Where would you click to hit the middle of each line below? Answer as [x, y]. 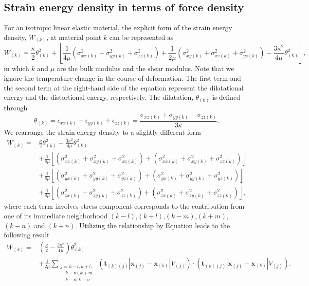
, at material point [74, 37]
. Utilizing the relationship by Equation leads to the [153, 225]
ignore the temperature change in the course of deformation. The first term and [123, 78]
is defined [226, 97]
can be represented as [141, 37]
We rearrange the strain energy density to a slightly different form [102, 132]
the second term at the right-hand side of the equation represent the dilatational [124, 87]
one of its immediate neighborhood [56, 215]
